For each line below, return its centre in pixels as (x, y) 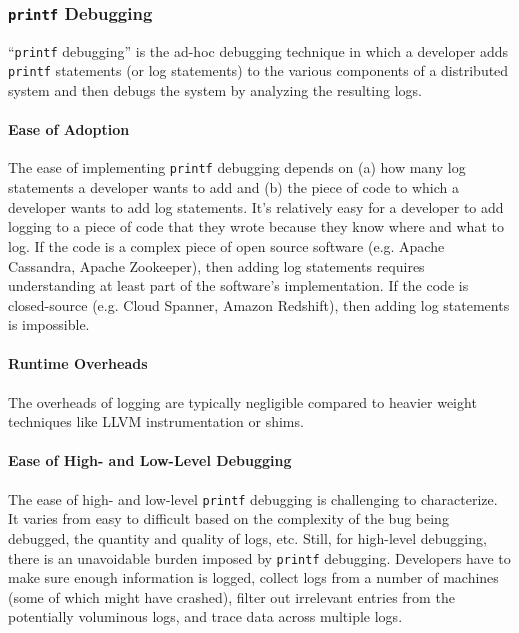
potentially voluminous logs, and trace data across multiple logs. (205, 616)
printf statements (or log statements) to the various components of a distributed (258, 70)
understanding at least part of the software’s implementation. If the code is (238, 285)
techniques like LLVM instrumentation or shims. (156, 421)
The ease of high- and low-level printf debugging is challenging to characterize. (253, 498)
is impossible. (49, 324)
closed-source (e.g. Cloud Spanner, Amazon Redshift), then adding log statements (259, 304)
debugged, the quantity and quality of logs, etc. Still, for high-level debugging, (247, 537)
